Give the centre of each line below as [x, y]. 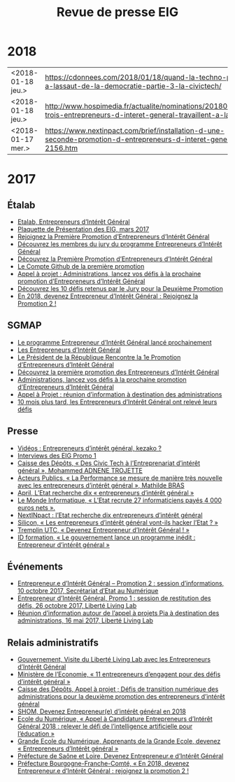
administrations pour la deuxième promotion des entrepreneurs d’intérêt [121, 697]
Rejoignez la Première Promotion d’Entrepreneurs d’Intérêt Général [113, 236]
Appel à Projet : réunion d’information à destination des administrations [120, 394]
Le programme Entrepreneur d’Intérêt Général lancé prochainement [114, 342]
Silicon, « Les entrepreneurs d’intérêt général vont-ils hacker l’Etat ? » [117, 522]
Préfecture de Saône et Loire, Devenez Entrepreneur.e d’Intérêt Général [120, 756]
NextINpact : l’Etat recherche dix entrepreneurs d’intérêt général [110, 515]
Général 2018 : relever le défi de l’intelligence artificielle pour [105, 726]
